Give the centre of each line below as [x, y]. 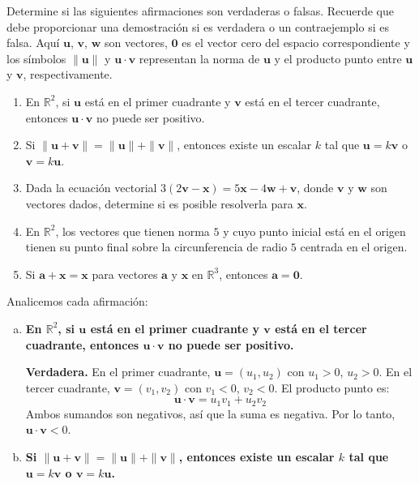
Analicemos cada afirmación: [77, 301]
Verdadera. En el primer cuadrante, [118, 372]
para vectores [125, 274]
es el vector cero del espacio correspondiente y [296, 43]
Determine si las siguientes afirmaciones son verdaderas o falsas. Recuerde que [200, 11]
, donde [315, 188]
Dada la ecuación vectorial [91, 188]
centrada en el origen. [354, 247]
